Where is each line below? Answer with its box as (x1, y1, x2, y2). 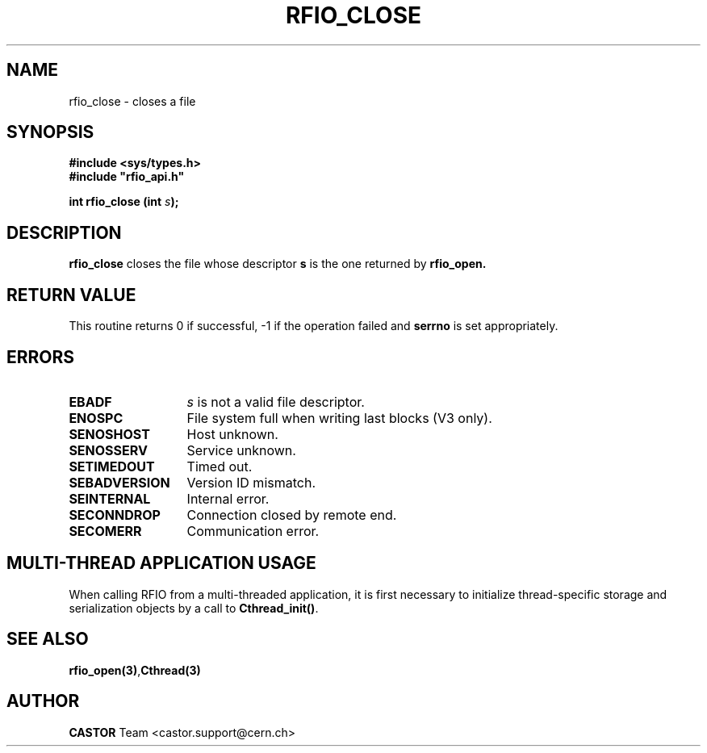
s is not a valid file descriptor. (186, 393, 365, 410)
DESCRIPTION (6, 222, 122, 243)
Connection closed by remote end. (186, 506, 397, 523)
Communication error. (186, 522, 320, 539)
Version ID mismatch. (186, 474, 316, 491)
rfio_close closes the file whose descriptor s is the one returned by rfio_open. (69, 257, 487, 271)
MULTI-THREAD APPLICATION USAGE (6, 553, 316, 574)
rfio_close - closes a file (69, 94, 196, 108)
